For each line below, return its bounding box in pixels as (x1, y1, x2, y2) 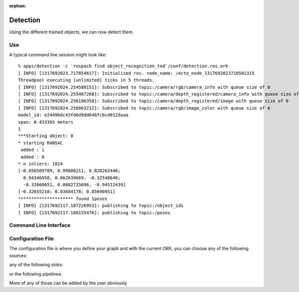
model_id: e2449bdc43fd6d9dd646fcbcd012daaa (18, 112, 129, 118)
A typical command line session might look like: (9, 52, 107, 58)
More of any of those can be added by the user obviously (9, 280, 127, 286)
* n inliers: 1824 (18, 161, 63, 166)
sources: (9, 252, 27, 259)
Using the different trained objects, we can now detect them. (9, 29, 134, 35)
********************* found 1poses (18, 196, 108, 201)
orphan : (9, 3, 26, 8)
